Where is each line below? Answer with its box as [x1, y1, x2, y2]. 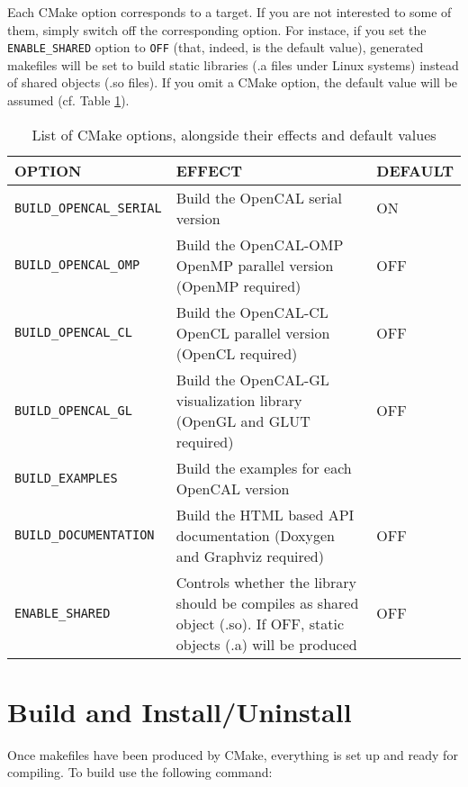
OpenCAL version [175, 477, 290, 499]
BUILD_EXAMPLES [14, 470, 118, 485]
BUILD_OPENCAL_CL [14, 325, 132, 340]
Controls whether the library [175, 571, 356, 593]
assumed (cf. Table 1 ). [7, 91, 130, 110]
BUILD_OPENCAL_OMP [14, 258, 140, 273]
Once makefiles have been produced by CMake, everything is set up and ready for [7, 745, 458, 764]
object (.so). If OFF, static [175, 612, 345, 634]
